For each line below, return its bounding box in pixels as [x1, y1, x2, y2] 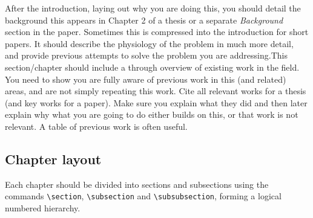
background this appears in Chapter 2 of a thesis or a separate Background [5, 13, 283, 26]
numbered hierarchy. [5, 201, 81, 214]
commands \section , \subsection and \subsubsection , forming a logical [5, 190, 282, 202]
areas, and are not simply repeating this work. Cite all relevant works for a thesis [5, 85, 306, 97]
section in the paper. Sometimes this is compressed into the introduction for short [5, 25, 309, 38]
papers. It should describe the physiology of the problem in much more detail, [5, 37, 294, 50]
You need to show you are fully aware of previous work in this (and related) [5, 72, 286, 85]
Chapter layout [5, 149, 102, 168]
